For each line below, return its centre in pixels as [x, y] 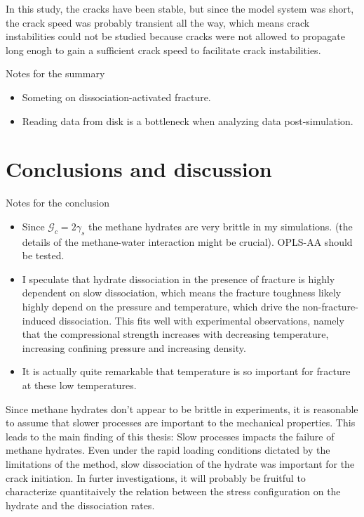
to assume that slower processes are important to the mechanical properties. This [181, 423]
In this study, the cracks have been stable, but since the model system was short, [180, 8]
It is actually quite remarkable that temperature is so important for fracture [186, 371]
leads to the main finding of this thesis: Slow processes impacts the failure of [170, 436]
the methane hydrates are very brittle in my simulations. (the [220, 226]
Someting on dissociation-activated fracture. [116, 97]
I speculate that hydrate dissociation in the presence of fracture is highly [178, 279]
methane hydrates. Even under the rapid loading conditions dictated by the [168, 450]
